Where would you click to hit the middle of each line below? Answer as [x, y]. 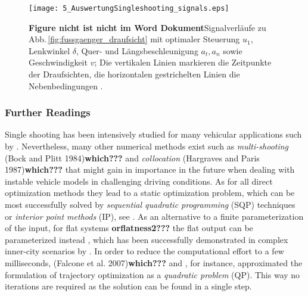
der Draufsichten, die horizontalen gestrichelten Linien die [134, 74]
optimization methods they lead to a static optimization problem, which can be [150, 193]
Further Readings [48, 112]
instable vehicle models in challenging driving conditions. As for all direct [139, 181]
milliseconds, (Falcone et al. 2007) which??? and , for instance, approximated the [154, 262]
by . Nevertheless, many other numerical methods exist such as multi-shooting [147, 146]
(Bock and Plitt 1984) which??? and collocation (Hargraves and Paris [132, 158]
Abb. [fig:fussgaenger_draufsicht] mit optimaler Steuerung [134, 39]
